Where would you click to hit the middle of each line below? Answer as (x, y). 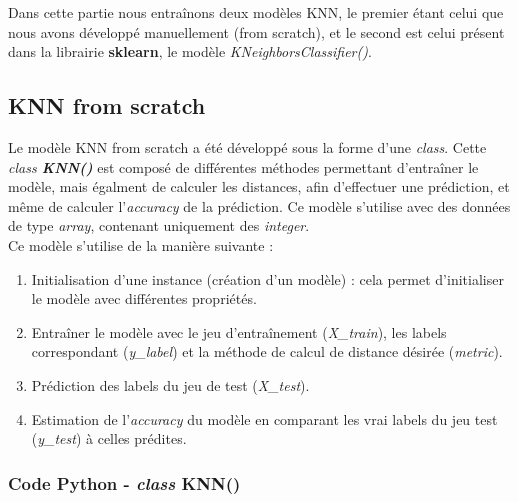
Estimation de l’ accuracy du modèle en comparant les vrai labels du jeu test (264, 418)
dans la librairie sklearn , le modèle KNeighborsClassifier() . (190, 51)
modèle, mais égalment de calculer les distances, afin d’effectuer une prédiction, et (259, 186)
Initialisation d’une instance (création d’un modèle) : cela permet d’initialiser (267, 278)
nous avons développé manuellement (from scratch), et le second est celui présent (256, 31)
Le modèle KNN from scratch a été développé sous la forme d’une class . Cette (247, 146)
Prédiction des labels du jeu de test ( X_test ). (170, 384)
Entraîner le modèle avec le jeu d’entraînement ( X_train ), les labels (239, 331)
